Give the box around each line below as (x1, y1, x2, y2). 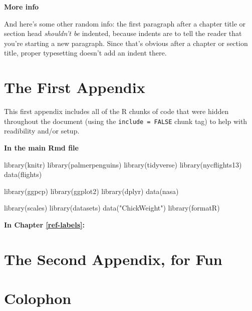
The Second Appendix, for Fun (4, 248, 222, 269)
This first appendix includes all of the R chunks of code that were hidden (4, 106, 229, 116)
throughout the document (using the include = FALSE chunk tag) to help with (4, 115, 247, 126)
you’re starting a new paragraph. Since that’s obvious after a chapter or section (4, 37, 248, 48)
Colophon (4, 288, 72, 308)
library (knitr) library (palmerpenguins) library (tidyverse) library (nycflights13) (4, 159, 242, 169)
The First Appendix (4, 77, 145, 97)
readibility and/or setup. (4, 125, 80, 136)
